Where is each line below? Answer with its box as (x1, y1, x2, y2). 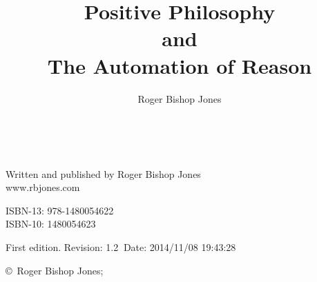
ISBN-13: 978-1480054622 (6, 203, 114, 217)
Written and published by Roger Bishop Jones (6, 166, 201, 181)
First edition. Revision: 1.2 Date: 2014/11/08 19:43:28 (6, 240, 236, 254)
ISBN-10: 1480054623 (6, 216, 96, 231)
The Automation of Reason (47, 51, 312, 79)
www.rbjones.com (6, 180, 80, 194)
